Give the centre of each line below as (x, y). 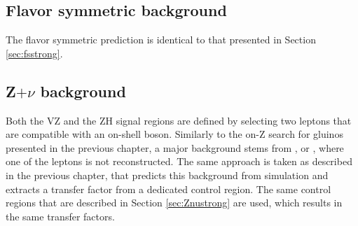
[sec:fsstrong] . (34, 53)
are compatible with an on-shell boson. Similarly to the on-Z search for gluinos (174, 134)
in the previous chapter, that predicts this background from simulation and (167, 175)
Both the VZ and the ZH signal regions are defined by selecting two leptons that (179, 120)
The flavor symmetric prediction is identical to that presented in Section (161, 40)
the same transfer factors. (60, 216)
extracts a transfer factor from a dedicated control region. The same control (168, 189)
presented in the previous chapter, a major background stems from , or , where (175, 147)
